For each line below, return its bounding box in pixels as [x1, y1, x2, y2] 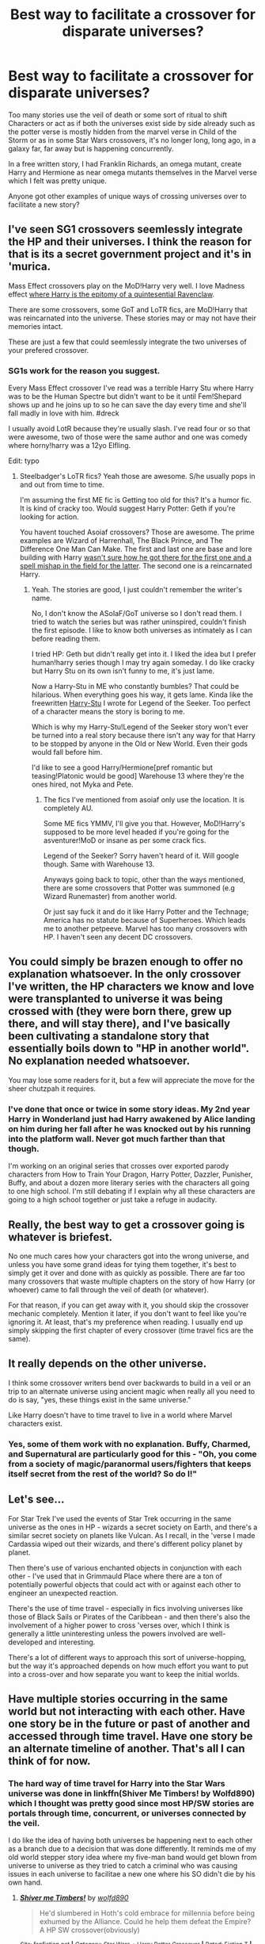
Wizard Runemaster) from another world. [43, 892, 177, 901]
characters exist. [8, 1418, 63, 1428]
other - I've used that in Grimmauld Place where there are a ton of [8, 1571, 223, 1581]
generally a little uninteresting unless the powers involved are [8, 1628, 208, 1638]
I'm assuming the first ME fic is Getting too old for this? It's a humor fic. [19, 496, 252, 505]
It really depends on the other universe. [8, 1357, 207, 1371]
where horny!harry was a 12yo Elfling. [8, 441, 131, 450]
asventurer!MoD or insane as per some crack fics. [43, 836, 207, 845]
